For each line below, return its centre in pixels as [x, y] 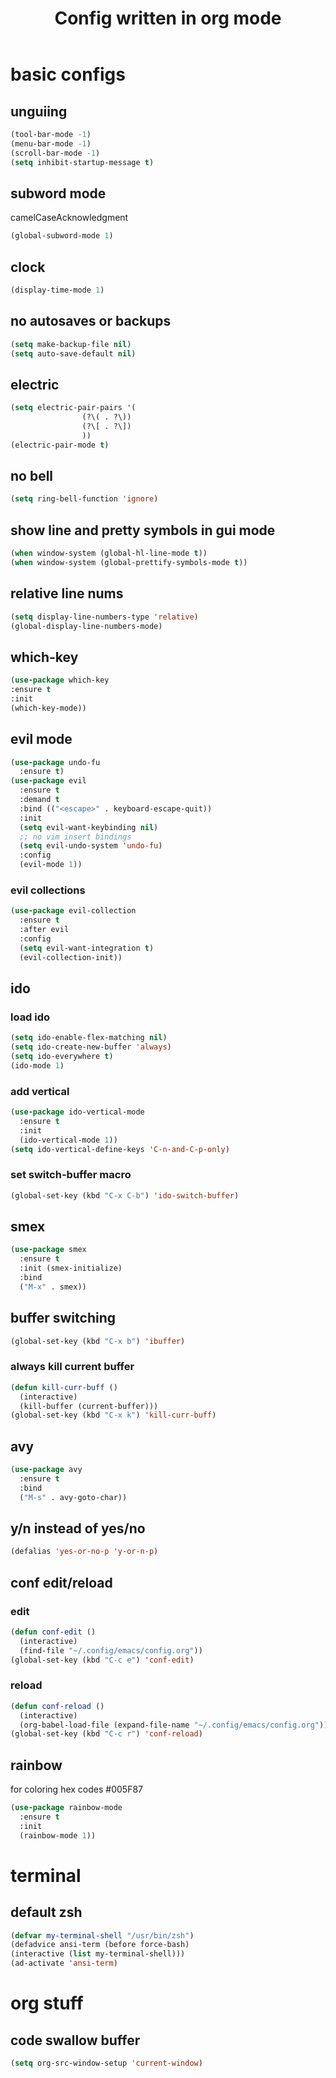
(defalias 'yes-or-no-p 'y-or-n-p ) [84, 1552]
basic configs [68, 74]
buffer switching [63, 1318]
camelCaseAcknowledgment [69, 218]
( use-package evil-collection [73, 911]
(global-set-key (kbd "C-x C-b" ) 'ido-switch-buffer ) [125, 1195]
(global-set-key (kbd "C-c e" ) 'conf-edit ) [102, 1660]
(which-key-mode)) [48, 708]
